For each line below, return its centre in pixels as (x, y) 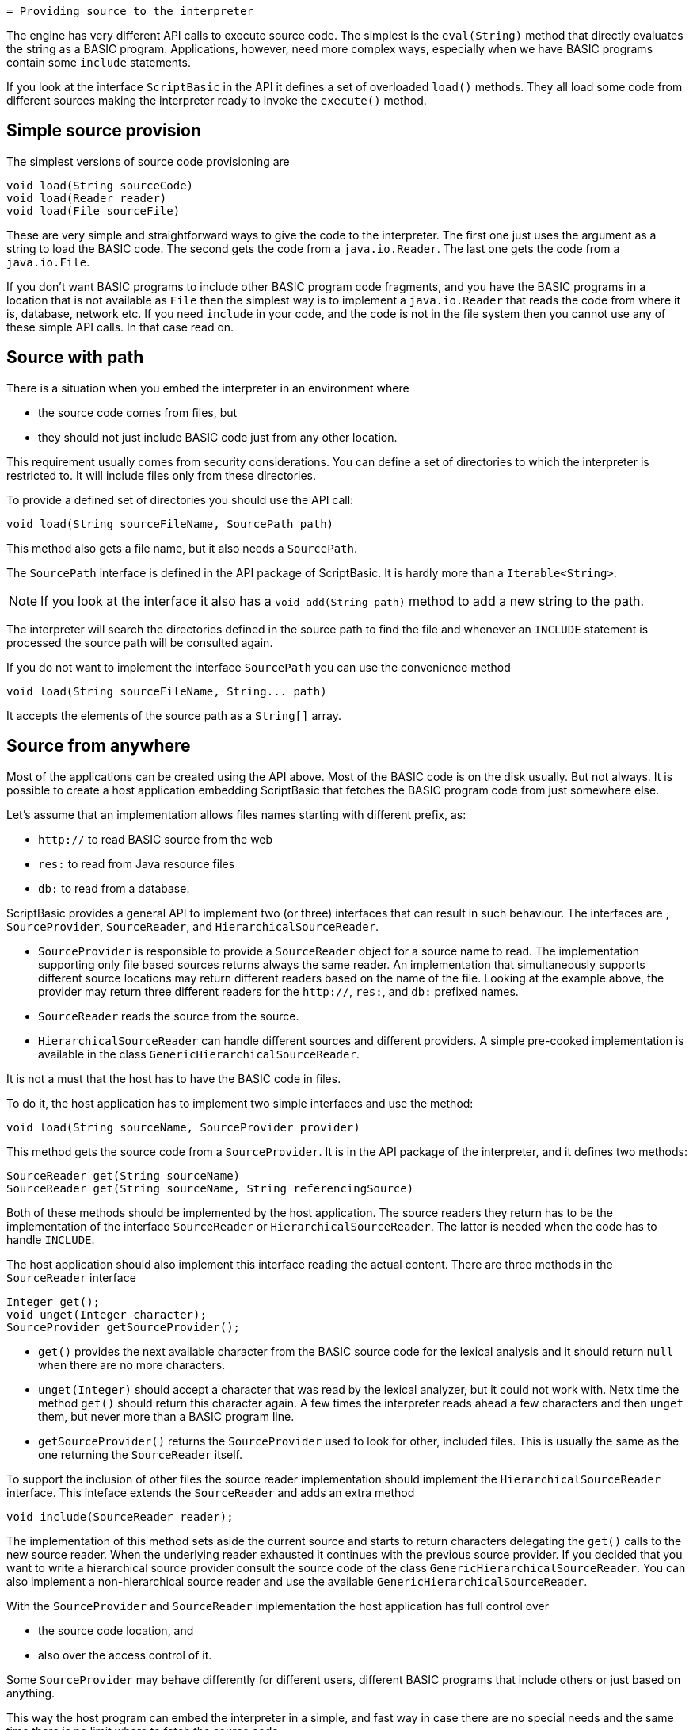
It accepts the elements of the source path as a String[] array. (174, 715)
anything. (31, 1693)
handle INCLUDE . (51, 1239)
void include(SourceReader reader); (120, 1516)
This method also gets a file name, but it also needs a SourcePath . (182, 548)
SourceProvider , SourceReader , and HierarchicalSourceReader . (193, 926)
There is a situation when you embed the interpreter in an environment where (208, 388)
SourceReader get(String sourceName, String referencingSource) (210, 1188)
